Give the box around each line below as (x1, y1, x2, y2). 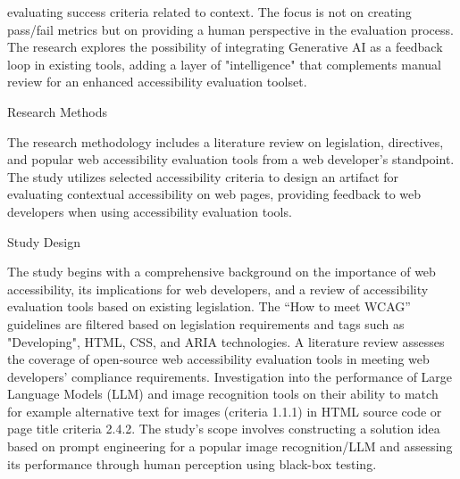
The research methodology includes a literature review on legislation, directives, (7, 132, 444, 151)
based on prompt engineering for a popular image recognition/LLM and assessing (7, 437, 453, 456)
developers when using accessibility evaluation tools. (7, 202, 292, 220)
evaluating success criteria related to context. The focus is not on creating (7, 3, 412, 21)
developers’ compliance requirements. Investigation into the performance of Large (7, 367, 453, 385)
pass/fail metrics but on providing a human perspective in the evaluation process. (7, 20, 454, 38)
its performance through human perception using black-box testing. (7, 454, 377, 473)
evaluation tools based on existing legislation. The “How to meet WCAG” (7, 297, 411, 316)
